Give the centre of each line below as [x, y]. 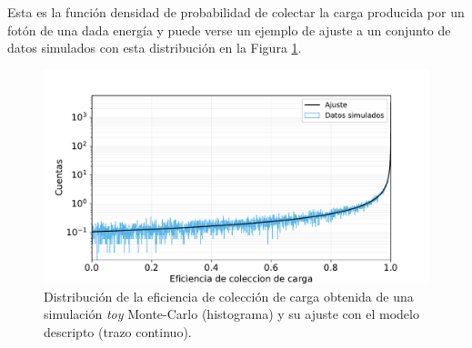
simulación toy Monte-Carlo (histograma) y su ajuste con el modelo [231, 314]
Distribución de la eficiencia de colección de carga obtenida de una [229, 296]
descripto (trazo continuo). [118, 331]
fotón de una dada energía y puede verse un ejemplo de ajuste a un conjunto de [229, 30]
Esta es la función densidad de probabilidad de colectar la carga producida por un [236, 12]
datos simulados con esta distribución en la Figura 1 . [155, 48]
